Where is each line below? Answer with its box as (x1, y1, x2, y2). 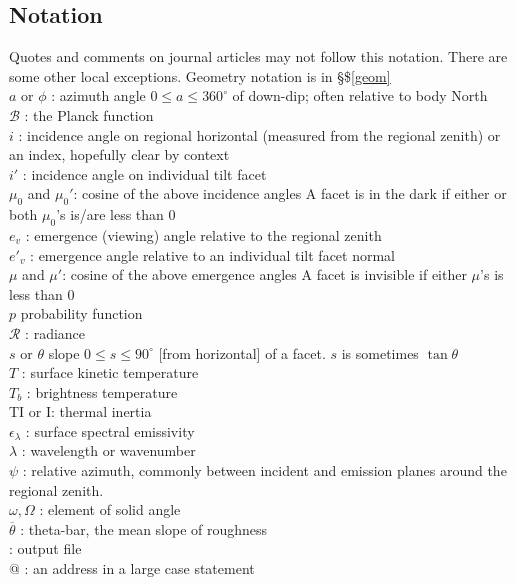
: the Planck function (24, 104, 154, 125)
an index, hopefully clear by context (9, 144, 230, 165)
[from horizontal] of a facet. (158, 342, 326, 363)
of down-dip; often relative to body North (232, 85, 488, 106)
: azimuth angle (51, 85, 146, 106)
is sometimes (341, 342, 419, 363)
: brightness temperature (26, 381, 178, 402)
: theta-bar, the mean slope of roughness (20, 518, 268, 539)
